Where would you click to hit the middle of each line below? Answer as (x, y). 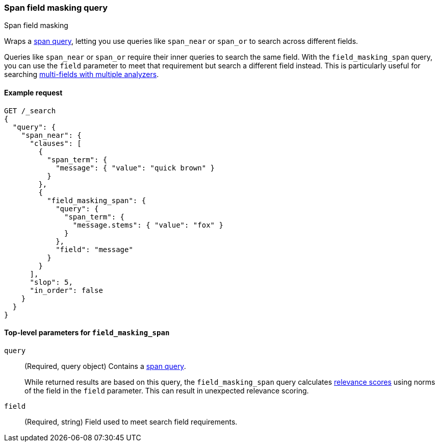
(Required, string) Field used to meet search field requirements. (131, 422)
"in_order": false (66, 290)
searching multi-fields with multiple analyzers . (82, 75)
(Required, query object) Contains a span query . (105, 366)
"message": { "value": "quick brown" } (135, 168)
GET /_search (30, 110)
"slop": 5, (51, 282)
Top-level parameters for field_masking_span (87, 333)
